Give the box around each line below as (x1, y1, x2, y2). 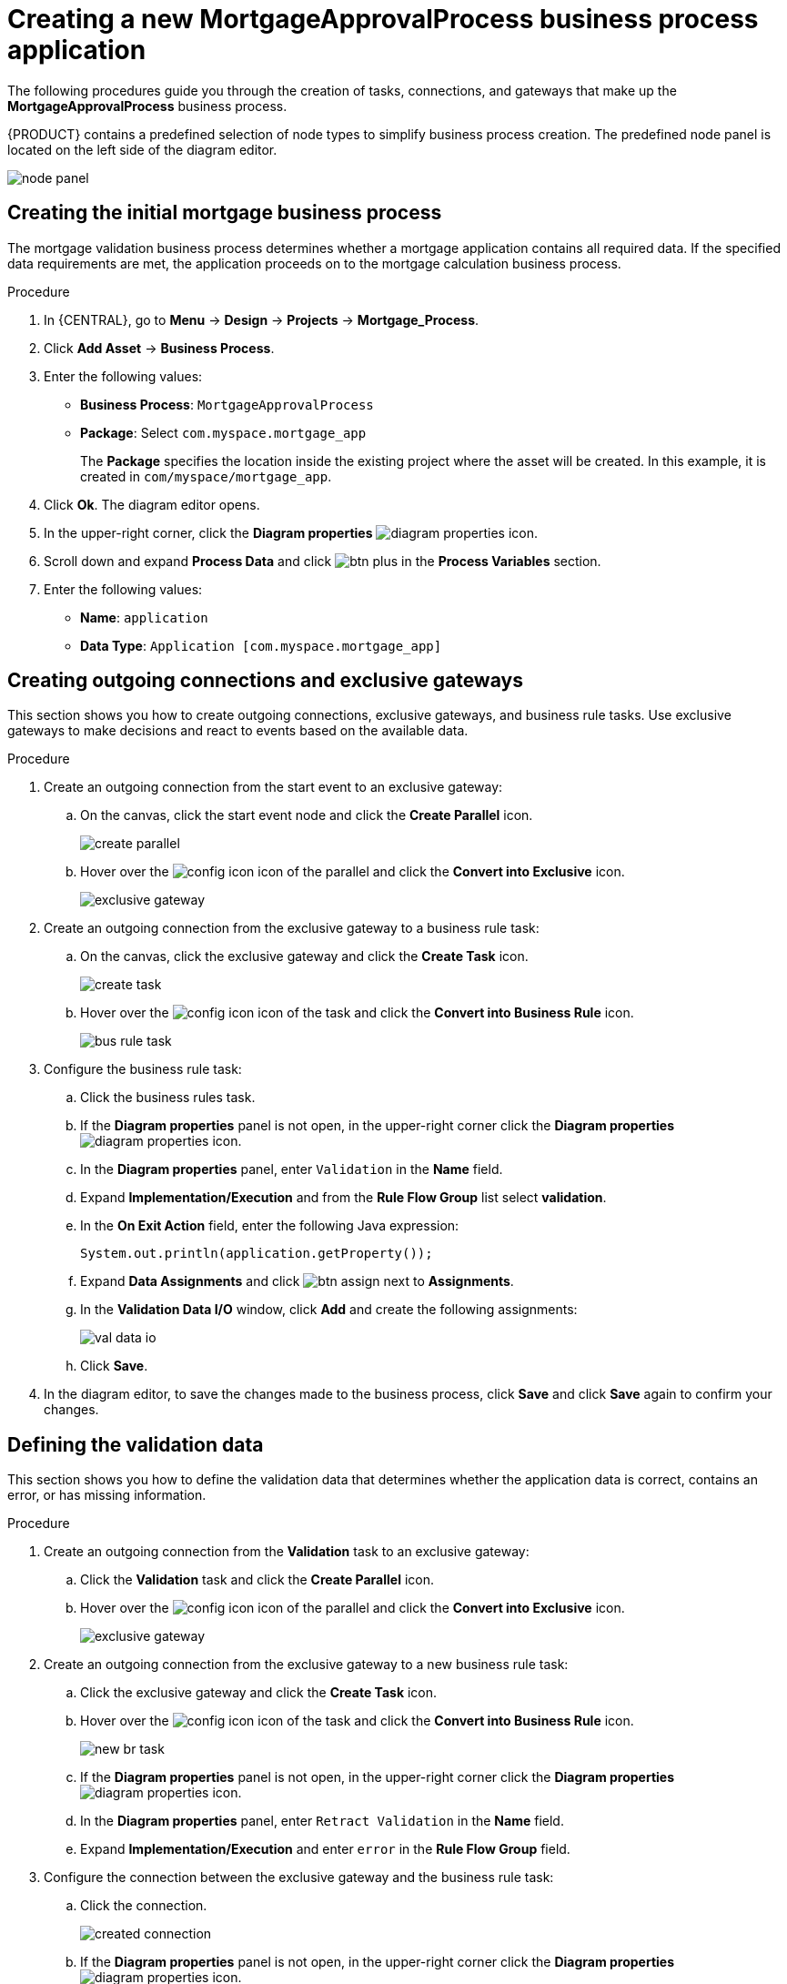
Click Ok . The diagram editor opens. (44, 496, 260, 512)
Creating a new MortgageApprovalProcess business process (7, 4, 759, 35)
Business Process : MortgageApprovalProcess (80, 396, 374, 412)
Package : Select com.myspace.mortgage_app (80, 424, 367, 440)
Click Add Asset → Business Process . (44, 339, 275, 356)
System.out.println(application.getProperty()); (80, 1246, 433, 1261)
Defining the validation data (7, 1432, 264, 1456)
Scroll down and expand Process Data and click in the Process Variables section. (44, 552, 601, 569)
